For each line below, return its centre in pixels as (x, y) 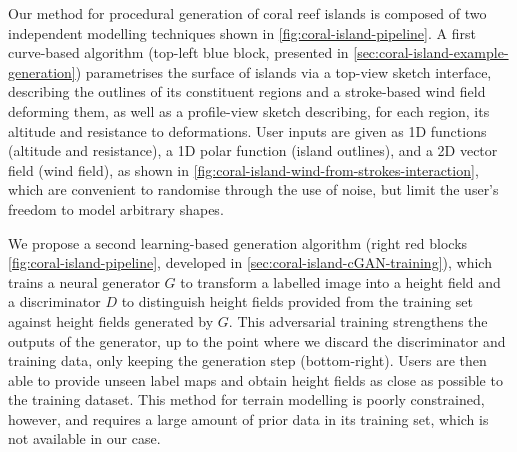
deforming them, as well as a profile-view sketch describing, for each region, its (249, 110)
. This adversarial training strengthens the (358, 320)
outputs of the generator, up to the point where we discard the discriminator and (257, 340)
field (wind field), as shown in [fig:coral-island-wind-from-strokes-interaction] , (243, 169)
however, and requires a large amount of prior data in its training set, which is (248, 418)
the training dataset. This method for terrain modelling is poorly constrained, (246, 399)
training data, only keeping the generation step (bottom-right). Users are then (247, 360)
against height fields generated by (111, 320)
